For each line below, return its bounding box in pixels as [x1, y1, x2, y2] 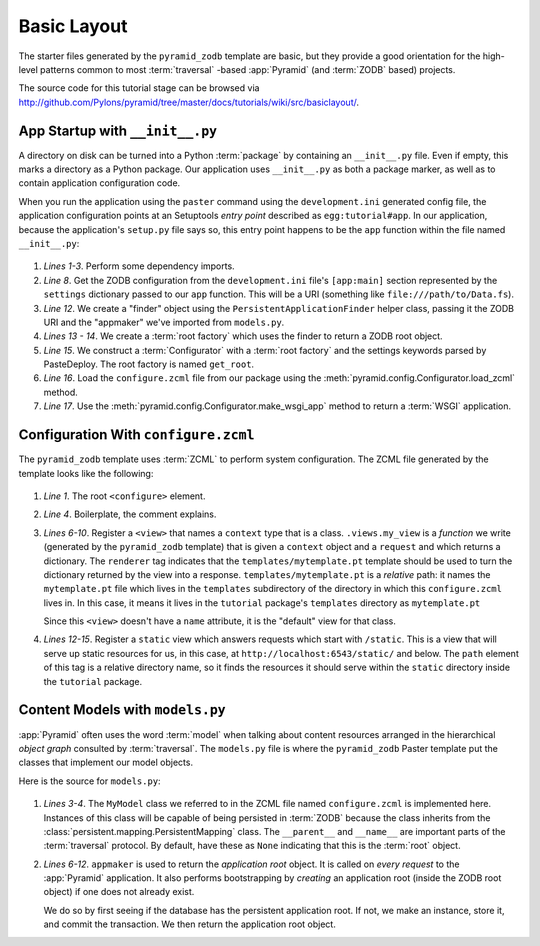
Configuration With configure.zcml [18, 426, 255, 444]
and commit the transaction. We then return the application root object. [43, 918, 337, 930]
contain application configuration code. [18, 177, 181, 189]
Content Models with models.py [18, 701, 226, 719]
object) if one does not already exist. [43, 886, 195, 898]
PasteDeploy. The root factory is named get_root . [43, 358, 255, 370]
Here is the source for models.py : [18, 775, 161, 787]
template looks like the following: [18, 467, 154, 479]
